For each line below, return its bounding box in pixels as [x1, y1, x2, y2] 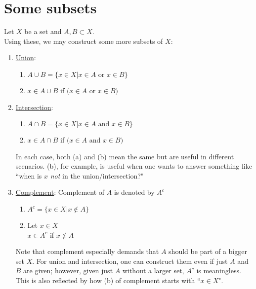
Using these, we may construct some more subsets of [4, 36, 163, 46]
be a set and [24, 26, 62, 36]
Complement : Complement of [15, 187, 105, 197]
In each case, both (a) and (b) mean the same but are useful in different [15, 151, 234, 161]
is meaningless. [196, 265, 241, 276]
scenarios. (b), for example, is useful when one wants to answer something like [15, 161, 252, 171]
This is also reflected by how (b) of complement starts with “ [15, 275, 201, 286]
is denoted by [114, 187, 155, 197]
